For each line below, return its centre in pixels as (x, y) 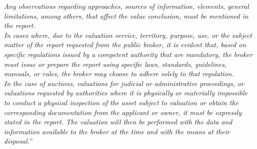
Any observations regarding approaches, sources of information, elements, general (127, 6)
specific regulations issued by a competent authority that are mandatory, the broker (128, 54)
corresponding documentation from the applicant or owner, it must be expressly (123, 112)
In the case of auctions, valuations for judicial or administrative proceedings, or (124, 83)
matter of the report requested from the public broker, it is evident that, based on (125, 45)
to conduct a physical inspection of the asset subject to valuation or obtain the (121, 102)
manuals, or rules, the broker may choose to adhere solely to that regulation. (119, 74)
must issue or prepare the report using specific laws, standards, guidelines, (115, 64)
